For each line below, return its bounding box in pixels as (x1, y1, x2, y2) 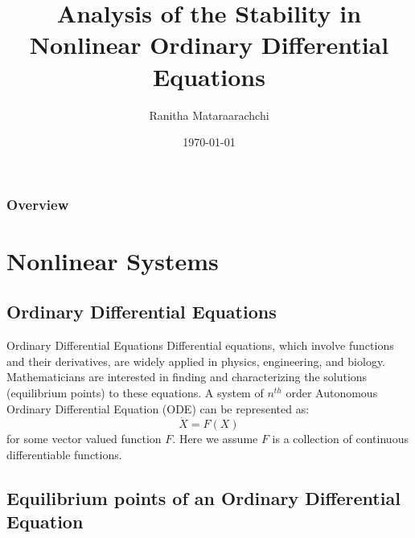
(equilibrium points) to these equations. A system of (6, 384, 264, 400)
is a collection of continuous (272, 430, 409, 447)
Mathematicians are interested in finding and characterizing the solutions (6, 368, 368, 385)
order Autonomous (286, 384, 378, 400)
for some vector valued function (6, 430, 162, 447)
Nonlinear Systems (6, 244, 219, 277)
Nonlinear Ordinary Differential (29, 28, 389, 61)
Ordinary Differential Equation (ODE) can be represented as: (6, 400, 310, 417)
